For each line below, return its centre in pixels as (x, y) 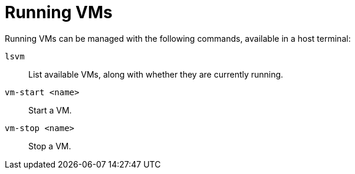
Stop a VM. (50, 146)
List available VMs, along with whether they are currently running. (156, 74)
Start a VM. (50, 110)
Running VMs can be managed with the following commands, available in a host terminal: (178, 38)
